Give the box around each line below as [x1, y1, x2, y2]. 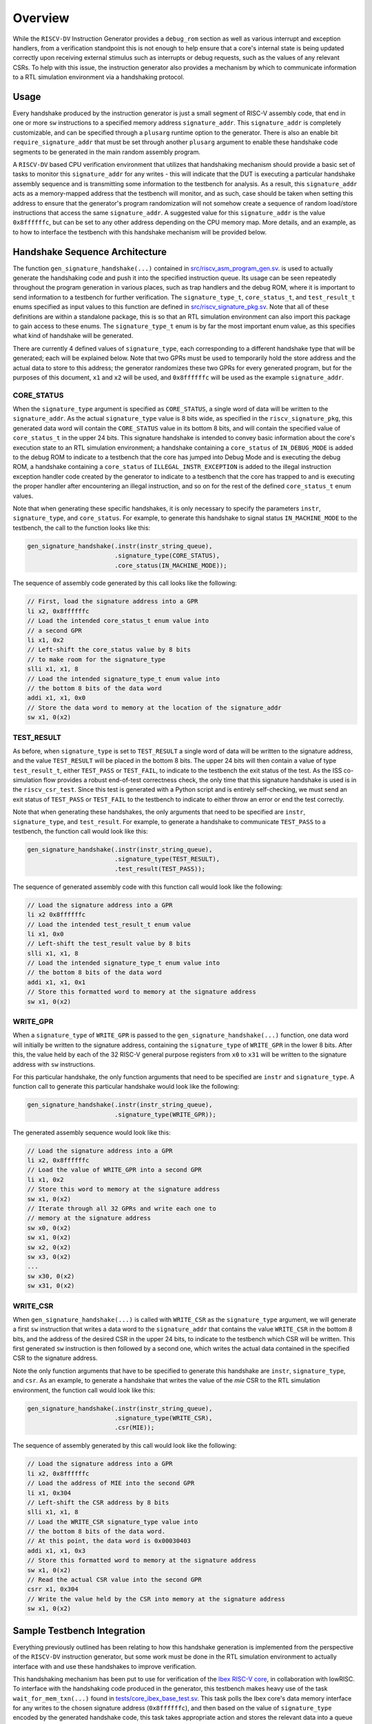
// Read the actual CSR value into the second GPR [27, 1576, 203, 1584]
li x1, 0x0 [27, 930, 64, 938]
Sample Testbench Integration [12, 1625, 146, 1636]
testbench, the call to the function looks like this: [12, 523, 151, 532]
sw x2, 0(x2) [27, 1243, 72, 1251]
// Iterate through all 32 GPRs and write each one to [27, 1205, 216, 1213]
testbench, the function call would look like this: [12, 828, 148, 836]
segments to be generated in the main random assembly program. [12, 148, 201, 156]
